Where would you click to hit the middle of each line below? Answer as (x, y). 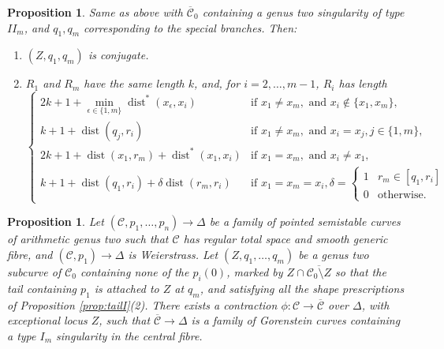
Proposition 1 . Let (56, 221)
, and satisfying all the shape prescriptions (302, 288)
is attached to (127, 288)
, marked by (255, 271)
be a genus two (334, 254)
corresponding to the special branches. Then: (190, 27)
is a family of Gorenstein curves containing (296, 320)
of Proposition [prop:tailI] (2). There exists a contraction (142, 304)
